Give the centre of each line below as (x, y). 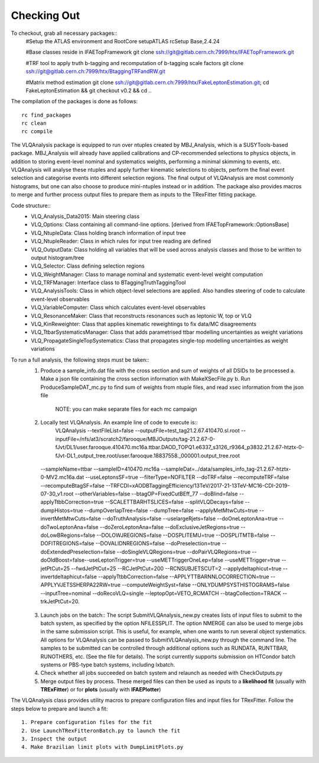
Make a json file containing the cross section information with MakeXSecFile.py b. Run (145, 379)
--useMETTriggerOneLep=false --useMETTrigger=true (214, 560)
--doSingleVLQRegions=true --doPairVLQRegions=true (184, 552)
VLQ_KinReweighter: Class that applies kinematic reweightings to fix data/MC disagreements (144, 324)
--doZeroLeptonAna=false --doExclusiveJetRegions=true (169, 527)
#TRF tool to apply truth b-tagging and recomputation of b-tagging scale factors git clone (135, 63)
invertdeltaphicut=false (69, 577)
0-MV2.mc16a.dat (62, 477)
